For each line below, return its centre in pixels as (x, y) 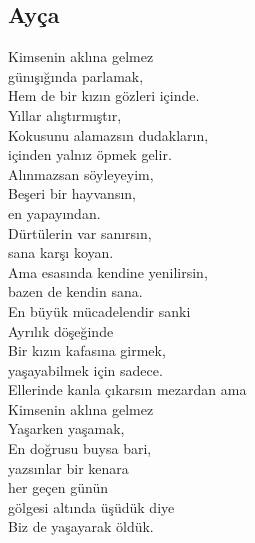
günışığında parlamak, (76, 75)
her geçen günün (58, 487)
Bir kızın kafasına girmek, (87, 350)
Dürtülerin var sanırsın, (80, 232)
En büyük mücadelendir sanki (99, 310)
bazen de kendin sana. (75, 291)
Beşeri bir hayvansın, (72, 193)
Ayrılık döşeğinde (61, 330)
